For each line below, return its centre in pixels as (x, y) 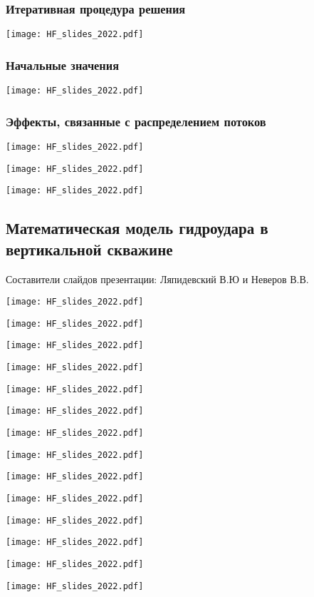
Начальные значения (63, 65)
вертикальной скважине (89, 249)
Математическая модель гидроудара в (137, 228)
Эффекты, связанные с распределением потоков (136, 121)
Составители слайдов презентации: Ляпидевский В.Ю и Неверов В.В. (157, 279)
